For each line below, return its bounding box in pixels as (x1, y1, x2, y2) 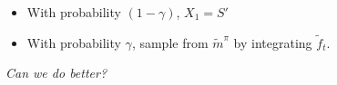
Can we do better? (5, 63, 107, 82)
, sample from (131, 33, 209, 52)
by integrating (233, 33, 312, 52)
